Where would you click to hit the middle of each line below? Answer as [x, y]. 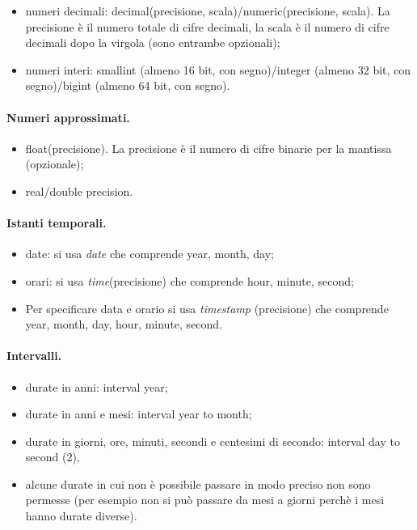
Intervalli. [34, 356]
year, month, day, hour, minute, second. [124, 324]
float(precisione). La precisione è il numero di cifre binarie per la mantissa [208, 148]
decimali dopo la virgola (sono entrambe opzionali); [153, 42]
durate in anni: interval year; [97, 386]
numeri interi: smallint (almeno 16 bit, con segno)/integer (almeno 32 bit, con [218, 69]
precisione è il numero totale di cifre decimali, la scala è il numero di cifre [207, 26]
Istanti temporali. [57, 223]
